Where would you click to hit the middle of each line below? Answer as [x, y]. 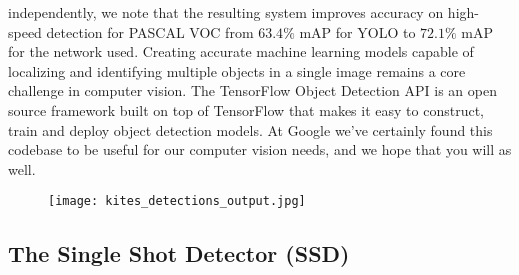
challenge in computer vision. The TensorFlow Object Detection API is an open [252, 90]
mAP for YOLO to [357, 31]
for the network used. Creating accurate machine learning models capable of [241, 51]
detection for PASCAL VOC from [150, 31]
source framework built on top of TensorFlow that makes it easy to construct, [246, 109]
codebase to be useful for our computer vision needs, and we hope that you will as [260, 149]
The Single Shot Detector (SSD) [179, 253]
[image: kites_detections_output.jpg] [177, 201]
